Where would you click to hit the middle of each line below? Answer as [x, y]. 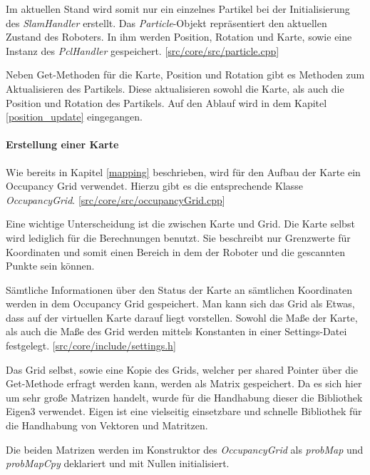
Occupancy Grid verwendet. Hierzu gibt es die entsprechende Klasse [155, 186]
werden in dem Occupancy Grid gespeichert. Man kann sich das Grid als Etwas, [180, 303]
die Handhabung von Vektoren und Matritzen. [107, 425]
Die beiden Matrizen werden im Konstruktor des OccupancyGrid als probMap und [185, 449]
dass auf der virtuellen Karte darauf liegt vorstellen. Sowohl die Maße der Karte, [182, 317]
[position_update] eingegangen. [74, 117]
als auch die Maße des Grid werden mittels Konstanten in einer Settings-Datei [176, 331]
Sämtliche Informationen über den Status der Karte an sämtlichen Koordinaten [179, 289]
